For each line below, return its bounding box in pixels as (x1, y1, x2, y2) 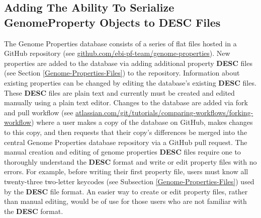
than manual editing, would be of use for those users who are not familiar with (4, 196, 247, 206)
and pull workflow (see (4, 107, 73, 117)
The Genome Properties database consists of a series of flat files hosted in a (4, 38, 237, 48)
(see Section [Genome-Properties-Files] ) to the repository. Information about (4, 67, 240, 78)
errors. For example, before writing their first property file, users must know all (4, 166, 248, 177)
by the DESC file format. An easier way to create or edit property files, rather (4, 186, 248, 196)
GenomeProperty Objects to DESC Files (4, 14, 221, 30)
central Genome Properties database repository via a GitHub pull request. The (4, 136, 247, 147)
